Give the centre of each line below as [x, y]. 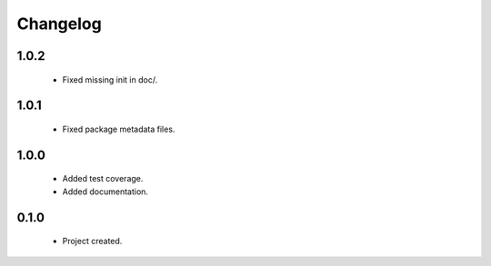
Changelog [59, 24]
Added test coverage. [103, 179]
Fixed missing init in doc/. [110, 79]
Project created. [92, 241]
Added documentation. [105, 192]
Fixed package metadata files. [119, 129]
